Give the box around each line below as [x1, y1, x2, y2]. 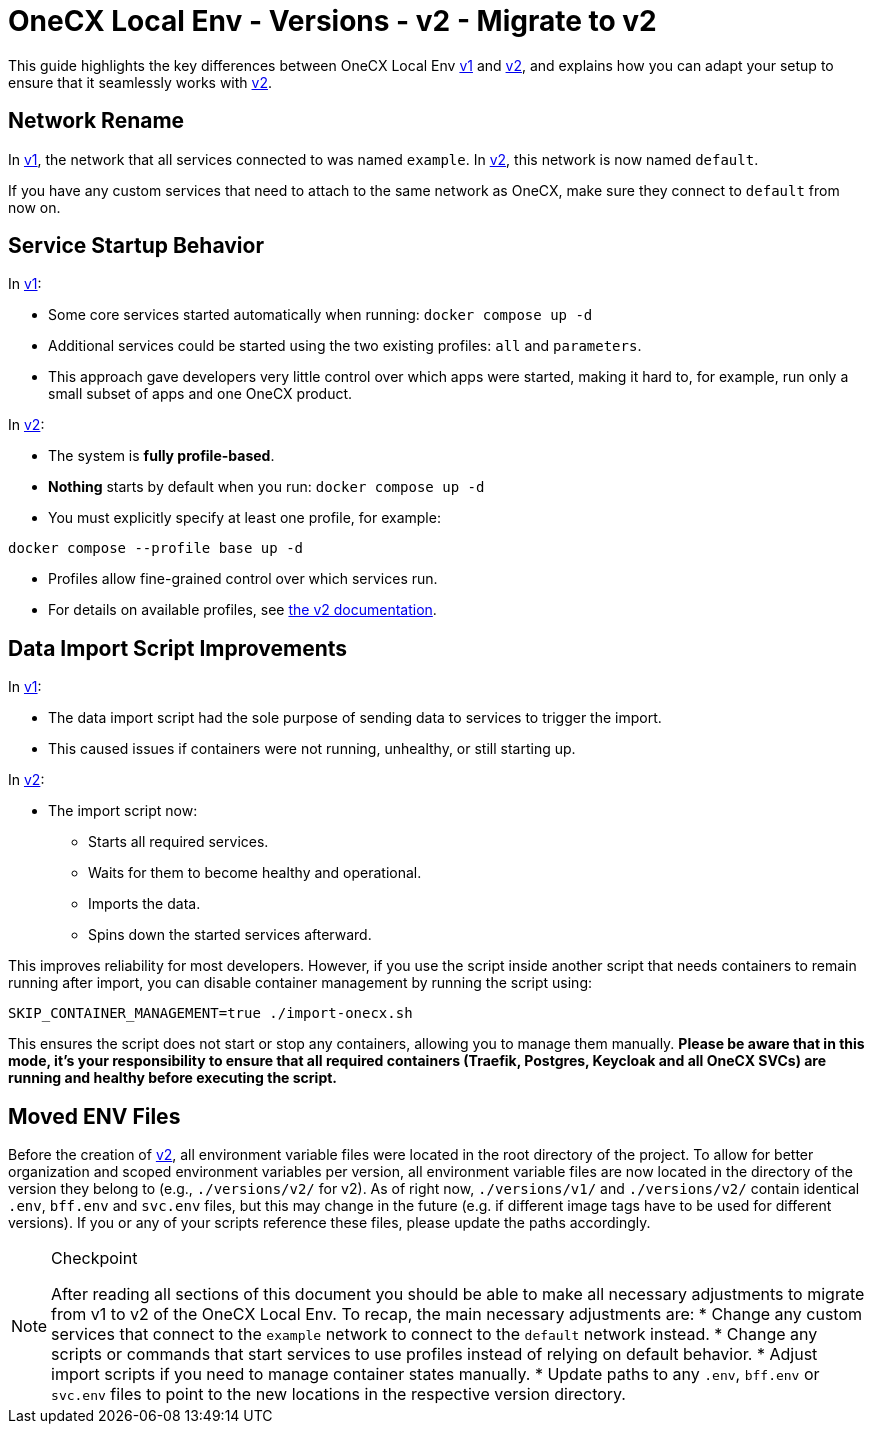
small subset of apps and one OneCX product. [48, 385, 353, 403]
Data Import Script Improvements [8, 635, 348, 661]
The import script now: [48, 802, 198, 820]
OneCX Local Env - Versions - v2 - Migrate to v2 [8, 4, 657, 38]
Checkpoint [51, 1248, 138, 1269]
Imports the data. [88, 895, 201, 913]
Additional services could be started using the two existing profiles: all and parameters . [48, 337, 642, 355]
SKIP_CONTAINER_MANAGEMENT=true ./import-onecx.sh [8, 1005, 413, 1022]
